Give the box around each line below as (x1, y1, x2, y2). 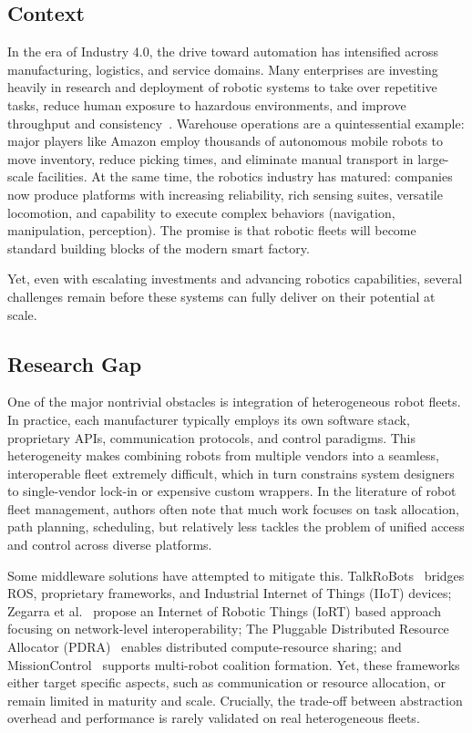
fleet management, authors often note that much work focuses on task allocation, (7, 499, 459, 518)
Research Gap (7, 349, 142, 377)
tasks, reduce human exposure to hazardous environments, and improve (7, 95, 406, 114)
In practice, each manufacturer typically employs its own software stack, (7, 409, 410, 428)
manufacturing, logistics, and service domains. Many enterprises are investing (7, 59, 438, 78)
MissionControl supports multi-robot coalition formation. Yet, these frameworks (7, 655, 460, 674)
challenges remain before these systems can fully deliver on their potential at (7, 286, 436, 305)
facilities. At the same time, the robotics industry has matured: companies (37, 167, 453, 186)
